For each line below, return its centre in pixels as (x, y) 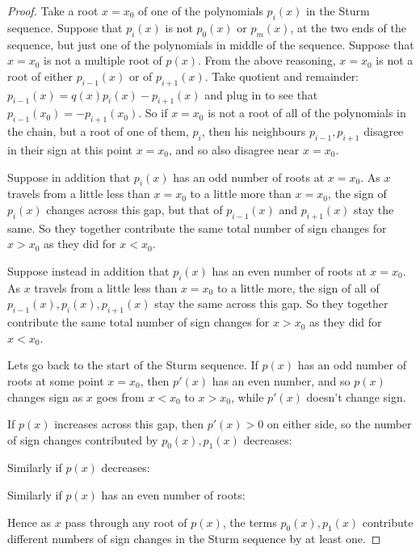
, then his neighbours (254, 131)
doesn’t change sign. (356, 396)
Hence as (29, 522)
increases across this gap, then (129, 424)
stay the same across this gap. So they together (271, 303)
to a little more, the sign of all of (298, 287)
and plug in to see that (261, 94)
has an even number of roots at (289, 270)
